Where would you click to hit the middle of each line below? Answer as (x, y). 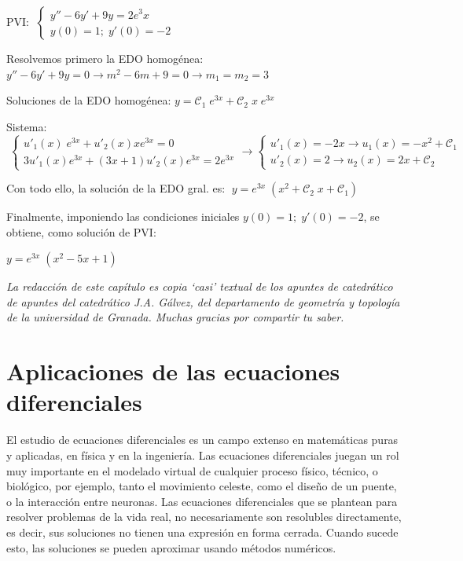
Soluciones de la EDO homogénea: (89, 100)
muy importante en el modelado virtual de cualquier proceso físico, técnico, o (192, 470)
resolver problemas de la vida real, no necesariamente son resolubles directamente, (204, 517)
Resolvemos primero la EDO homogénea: (105, 58)
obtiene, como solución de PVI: (81, 231)
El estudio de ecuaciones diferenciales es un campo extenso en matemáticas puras (202, 440)
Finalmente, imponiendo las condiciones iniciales (123, 216)
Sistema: (27, 126)
